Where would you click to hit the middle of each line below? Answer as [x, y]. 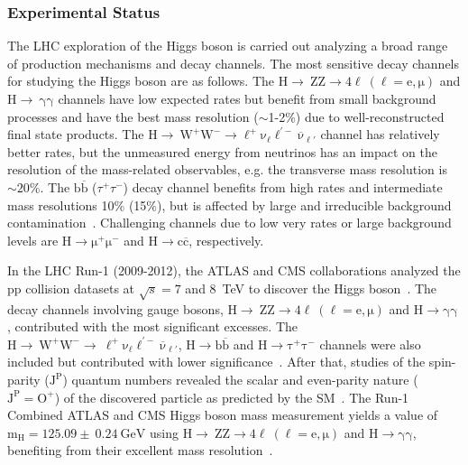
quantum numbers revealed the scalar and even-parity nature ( [245, 380]
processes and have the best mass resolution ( [133, 116]
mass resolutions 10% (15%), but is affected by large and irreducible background [229, 205]
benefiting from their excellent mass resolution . [140, 450]
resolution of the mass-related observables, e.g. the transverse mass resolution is [227, 169]
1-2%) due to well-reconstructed [356, 116]
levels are [33, 240]
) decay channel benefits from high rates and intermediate [283, 186]
